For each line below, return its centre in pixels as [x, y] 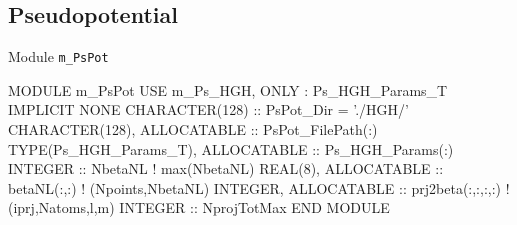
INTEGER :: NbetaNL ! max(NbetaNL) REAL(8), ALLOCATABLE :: [226, 168]
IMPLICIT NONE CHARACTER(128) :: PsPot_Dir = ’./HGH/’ [208, 109]
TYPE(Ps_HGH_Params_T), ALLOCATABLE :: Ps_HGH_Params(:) [231, 148]
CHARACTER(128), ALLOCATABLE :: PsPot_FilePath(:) [193, 129]
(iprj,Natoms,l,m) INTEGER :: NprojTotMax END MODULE [199, 207]
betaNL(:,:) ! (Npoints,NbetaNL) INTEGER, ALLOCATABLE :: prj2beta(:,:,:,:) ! [259, 187]
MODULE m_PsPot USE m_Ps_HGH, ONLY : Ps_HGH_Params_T [228, 89]
